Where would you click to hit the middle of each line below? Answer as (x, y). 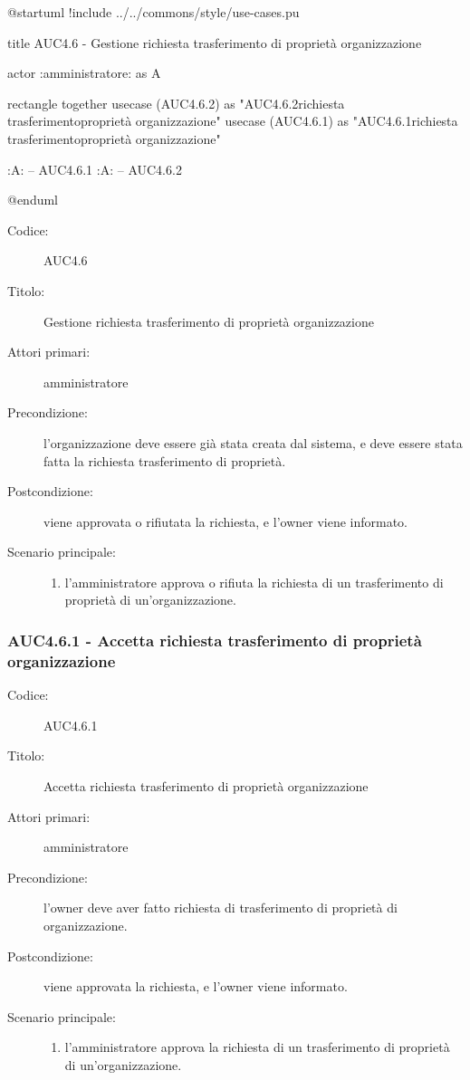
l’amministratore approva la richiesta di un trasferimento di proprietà (257, 1047)
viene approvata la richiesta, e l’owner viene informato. (196, 986)
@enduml (33, 200)
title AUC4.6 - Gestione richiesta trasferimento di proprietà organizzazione (215, 42)
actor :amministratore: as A (84, 73)
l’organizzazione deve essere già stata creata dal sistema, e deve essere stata (253, 442)
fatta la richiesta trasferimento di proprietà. (165, 460)
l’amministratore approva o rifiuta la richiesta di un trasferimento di (254, 582)
